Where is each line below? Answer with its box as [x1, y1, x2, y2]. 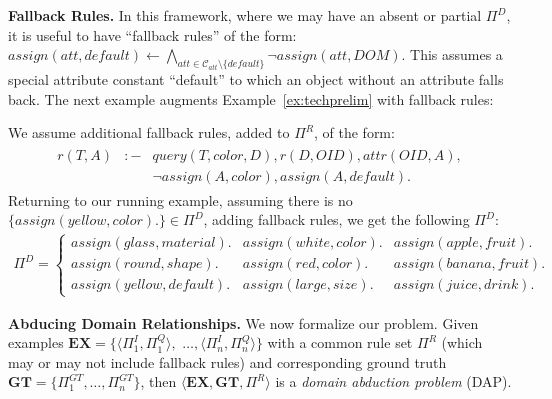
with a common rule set [267, 332, 413, 353]
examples [8, 332, 64, 353]
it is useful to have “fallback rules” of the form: [8, 24, 297, 45]
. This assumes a [401, 44, 503, 65]
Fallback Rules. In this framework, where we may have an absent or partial [8, 5, 482, 25]
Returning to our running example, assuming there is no [8, 189, 353, 210]
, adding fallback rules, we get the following [203, 209, 470, 230]
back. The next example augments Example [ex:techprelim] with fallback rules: [8, 88, 494, 109]
